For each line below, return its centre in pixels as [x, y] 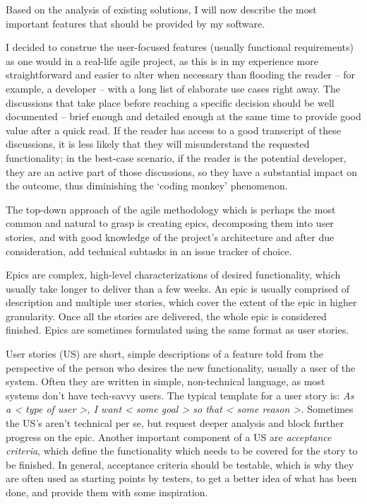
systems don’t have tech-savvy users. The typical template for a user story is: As [180, 395]
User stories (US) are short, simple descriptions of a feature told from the [164, 354]
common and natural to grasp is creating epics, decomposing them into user [170, 223]
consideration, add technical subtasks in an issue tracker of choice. [149, 251]
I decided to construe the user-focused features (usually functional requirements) [180, 47]
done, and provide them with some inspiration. [107, 492]
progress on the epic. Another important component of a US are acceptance [169, 436]
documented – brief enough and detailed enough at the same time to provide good [183, 116]
